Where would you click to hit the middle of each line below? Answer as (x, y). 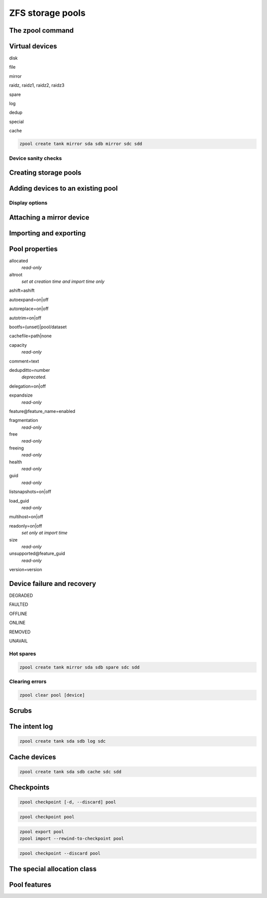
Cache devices (33, 757)
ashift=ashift (22, 291)
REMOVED (20, 632)
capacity (18, 345)
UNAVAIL (19, 641)
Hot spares (23, 654)
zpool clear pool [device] (52, 695)
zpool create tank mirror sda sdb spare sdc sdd (80, 667)
